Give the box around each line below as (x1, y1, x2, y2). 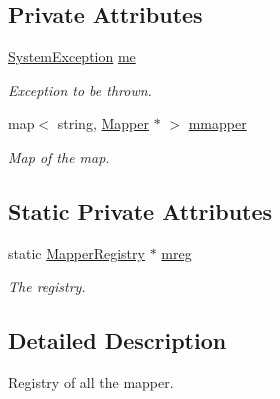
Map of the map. (8, 146, 110, 167)
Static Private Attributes (8, 195, 273, 226)
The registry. (8, 276, 86, 297)
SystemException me (8, 46, 136, 67)
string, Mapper (57, 113, 149, 134)
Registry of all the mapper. (8, 372, 174, 393)
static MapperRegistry (8, 242, 145, 263)
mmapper (188, 113, 247, 134)
